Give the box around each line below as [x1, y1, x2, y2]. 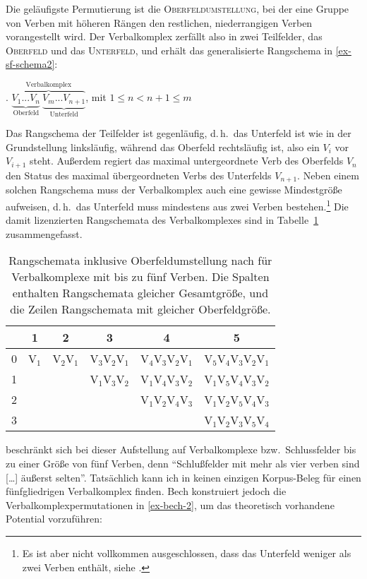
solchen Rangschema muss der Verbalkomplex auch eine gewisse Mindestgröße [6, 182, 342, 197]
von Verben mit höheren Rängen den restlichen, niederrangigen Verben [6, 15, 313, 30]
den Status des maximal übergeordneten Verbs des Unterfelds [6, 167, 272, 182]
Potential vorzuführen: [6, 511, 102, 526]
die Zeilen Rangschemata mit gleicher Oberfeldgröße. [10, 301, 271, 318]
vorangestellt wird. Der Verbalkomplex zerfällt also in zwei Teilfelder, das [6, 29, 323, 44]
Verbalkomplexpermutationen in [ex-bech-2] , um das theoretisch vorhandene [6, 497, 335, 512]
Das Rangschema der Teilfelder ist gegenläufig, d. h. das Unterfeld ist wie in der [6, 126, 351, 141]
